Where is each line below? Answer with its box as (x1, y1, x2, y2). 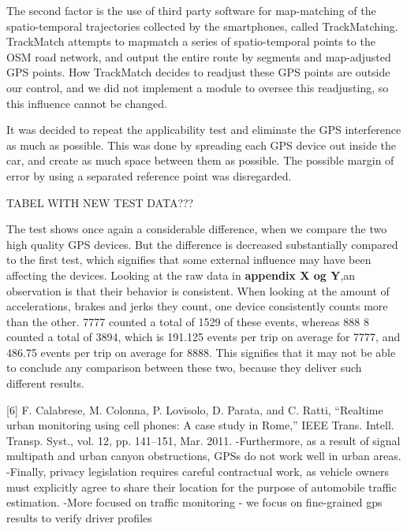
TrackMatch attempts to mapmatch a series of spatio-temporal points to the (6, 33, 375, 50)
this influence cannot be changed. (6, 95, 167, 111)
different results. (6, 375, 85, 392)
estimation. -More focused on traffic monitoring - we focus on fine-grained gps (6, 494, 383, 511)
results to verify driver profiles (6, 509, 152, 525)
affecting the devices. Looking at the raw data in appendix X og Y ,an (6, 266, 356, 283)
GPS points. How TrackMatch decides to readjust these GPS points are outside (6, 64, 390, 80)
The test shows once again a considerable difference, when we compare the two (6, 221, 387, 237)
